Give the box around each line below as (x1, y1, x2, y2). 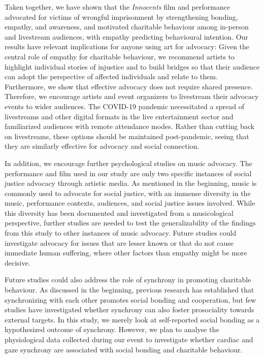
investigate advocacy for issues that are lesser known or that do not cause (5, 237, 234, 248)
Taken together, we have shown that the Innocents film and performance (5, 2, 230, 12)
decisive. (5, 257, 30, 268)
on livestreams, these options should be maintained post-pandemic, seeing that (5, 131, 249, 141)
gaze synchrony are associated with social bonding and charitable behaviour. (5, 344, 243, 354)
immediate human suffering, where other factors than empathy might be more (5, 247, 247, 258)
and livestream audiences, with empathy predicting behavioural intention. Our (5, 31, 248, 42)
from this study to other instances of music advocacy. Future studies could (5, 227, 237, 238)
